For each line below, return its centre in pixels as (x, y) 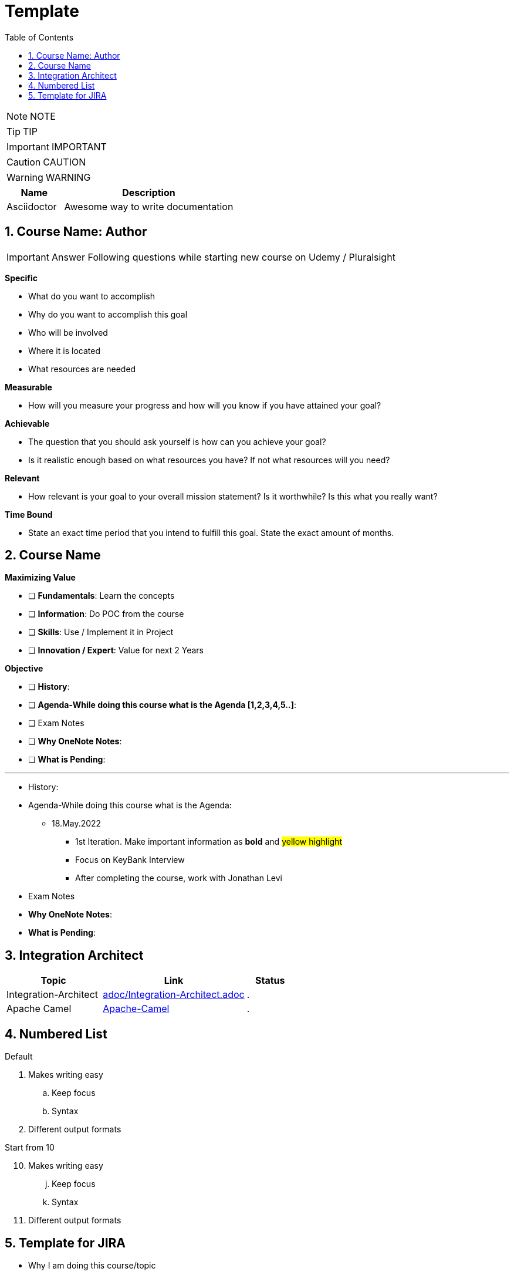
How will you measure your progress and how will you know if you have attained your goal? (205, 405)
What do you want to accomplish (92, 296)
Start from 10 (30, 1148)
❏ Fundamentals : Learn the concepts (102, 596)
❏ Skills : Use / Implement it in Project (101, 632)
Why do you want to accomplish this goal (108, 314)
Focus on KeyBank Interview (130, 860)
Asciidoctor (32, 206)
